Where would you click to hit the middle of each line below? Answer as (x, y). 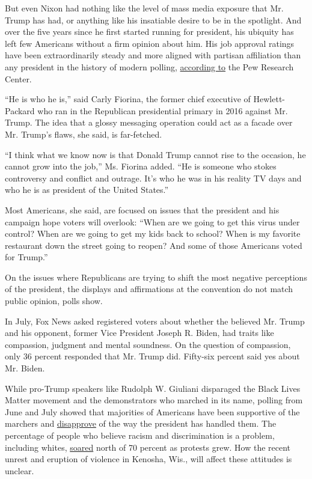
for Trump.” (26, 257)
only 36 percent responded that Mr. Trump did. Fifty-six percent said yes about (152, 356)
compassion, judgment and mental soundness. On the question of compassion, (148, 344)
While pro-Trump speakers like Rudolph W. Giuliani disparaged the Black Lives (153, 388)
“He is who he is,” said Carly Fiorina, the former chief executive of (128, 99)
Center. (18, 78)
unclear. (20, 470)
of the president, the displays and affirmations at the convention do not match (149, 289)
